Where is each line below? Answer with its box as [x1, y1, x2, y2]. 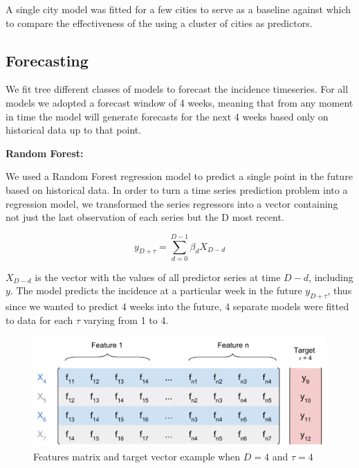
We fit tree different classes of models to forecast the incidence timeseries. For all [6, 82, 349, 96]
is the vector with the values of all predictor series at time [35, 269, 281, 284]
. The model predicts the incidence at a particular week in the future [10, 283, 302, 298]
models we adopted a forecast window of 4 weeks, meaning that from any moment [6, 95, 353, 109]
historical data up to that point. [6, 123, 142, 137]
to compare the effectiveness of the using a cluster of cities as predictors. [6, 15, 313, 30]
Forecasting [6, 49, 89, 71]
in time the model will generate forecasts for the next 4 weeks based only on [6, 109, 329, 123]
